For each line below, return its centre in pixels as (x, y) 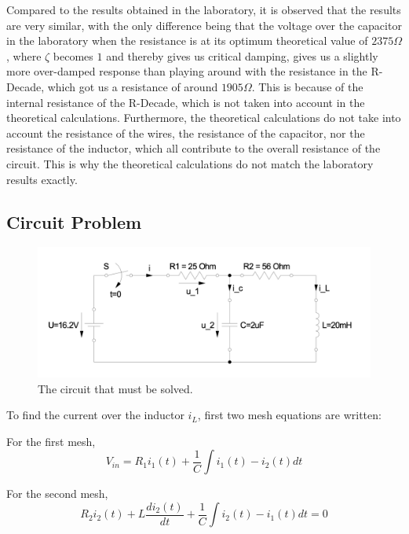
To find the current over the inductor (95, 415)
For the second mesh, (57, 493)
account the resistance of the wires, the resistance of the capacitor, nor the (186, 133)
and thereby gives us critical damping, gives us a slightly (242, 55)
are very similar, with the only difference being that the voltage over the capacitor (204, 25)
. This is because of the (307, 86)
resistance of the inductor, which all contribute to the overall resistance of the (194, 148)
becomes (73, 55)
